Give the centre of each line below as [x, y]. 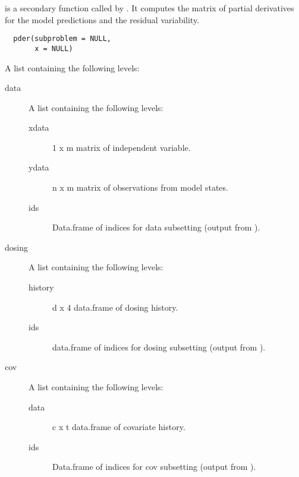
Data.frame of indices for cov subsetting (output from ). [154, 467]
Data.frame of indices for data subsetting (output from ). [156, 227]
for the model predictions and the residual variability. [102, 19]
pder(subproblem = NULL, [62, 39]
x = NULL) [54, 48]
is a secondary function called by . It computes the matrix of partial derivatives [149, 8]
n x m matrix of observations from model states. [140, 187]
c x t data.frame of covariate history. [119, 427]
